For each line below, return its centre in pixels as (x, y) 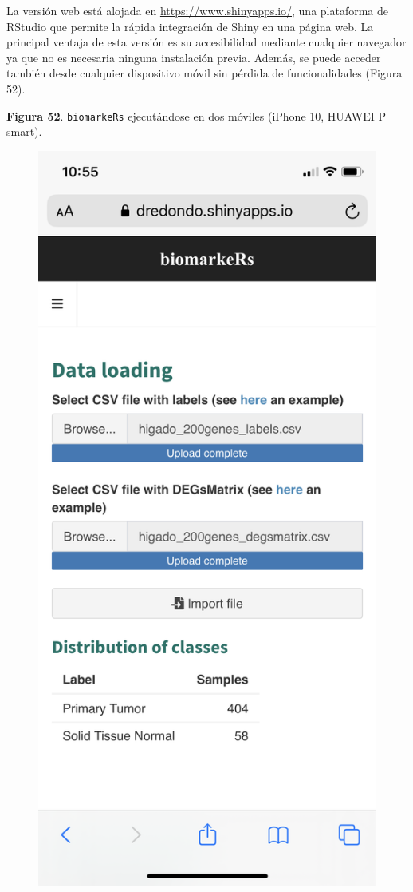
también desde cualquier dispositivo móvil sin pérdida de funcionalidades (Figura (205, 73)
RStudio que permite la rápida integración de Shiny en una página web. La (190, 26)
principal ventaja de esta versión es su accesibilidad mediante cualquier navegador (206, 42)
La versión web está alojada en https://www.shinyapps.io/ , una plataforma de (198, 10)
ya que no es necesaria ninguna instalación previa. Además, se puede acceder (194, 57)
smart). (24, 131)
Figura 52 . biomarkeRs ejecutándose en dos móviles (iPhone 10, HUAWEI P (196, 115)
